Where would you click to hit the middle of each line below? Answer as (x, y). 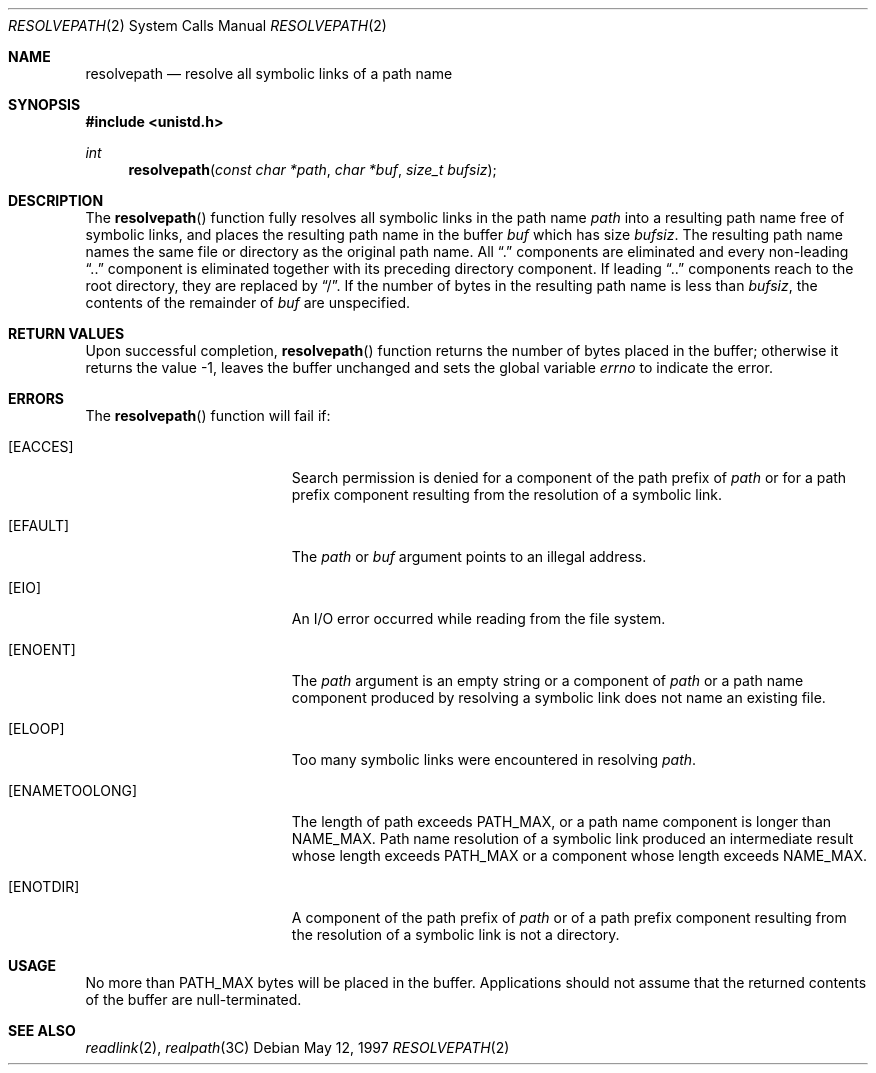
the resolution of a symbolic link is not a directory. (455, 934)
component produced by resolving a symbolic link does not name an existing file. (558, 697)
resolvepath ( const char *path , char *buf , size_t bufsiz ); (312, 169)
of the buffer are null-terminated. (193, 999)
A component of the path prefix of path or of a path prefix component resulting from (569, 917)
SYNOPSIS (44, 104)
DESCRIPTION (56, 200)
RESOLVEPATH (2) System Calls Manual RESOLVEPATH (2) (197, 25)
